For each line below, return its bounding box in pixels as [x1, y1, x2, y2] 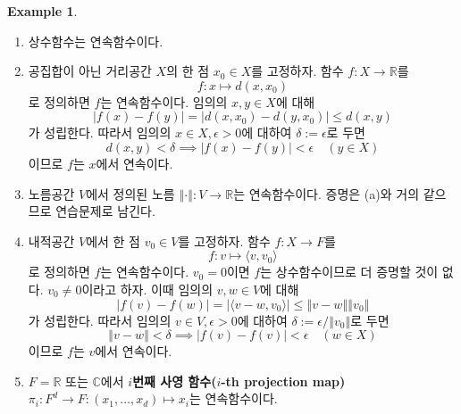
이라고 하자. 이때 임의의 [81, 279, 214, 298]
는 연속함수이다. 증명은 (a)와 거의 [233, 184, 420, 203]
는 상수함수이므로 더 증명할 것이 [260, 262, 439, 281]
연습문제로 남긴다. [55, 202, 155, 220]
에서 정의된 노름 [86, 184, 175, 203]
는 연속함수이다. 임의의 [100, 92, 228, 111]
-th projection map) [221, 371, 346, 390]
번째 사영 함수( [132, 371, 217, 390]
